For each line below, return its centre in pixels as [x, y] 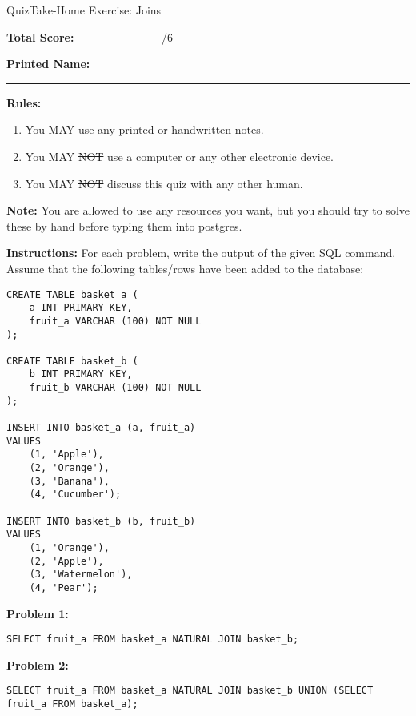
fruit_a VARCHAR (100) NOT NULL [115, 321]
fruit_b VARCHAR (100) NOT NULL [115, 388]
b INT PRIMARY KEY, [81, 374]
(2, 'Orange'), [69, 468]
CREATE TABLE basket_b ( [72, 361]
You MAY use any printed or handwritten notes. [144, 129]
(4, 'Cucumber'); [75, 495]
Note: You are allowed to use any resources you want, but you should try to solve [208, 210]
